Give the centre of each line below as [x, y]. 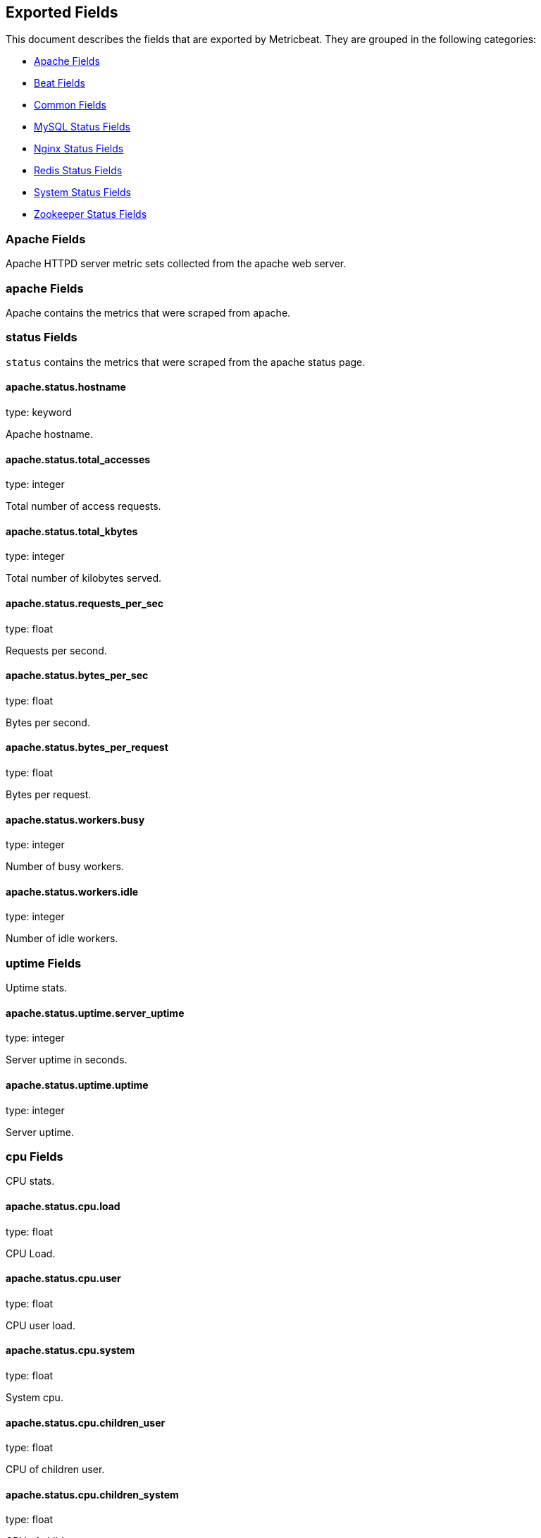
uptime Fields [44, 963]
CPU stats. [30, 1181]
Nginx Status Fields [79, 149]
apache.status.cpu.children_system [92, 1494]
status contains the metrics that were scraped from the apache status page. [186, 362]
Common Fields [70, 105]
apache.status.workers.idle [72, 891]
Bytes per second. [48, 722]
